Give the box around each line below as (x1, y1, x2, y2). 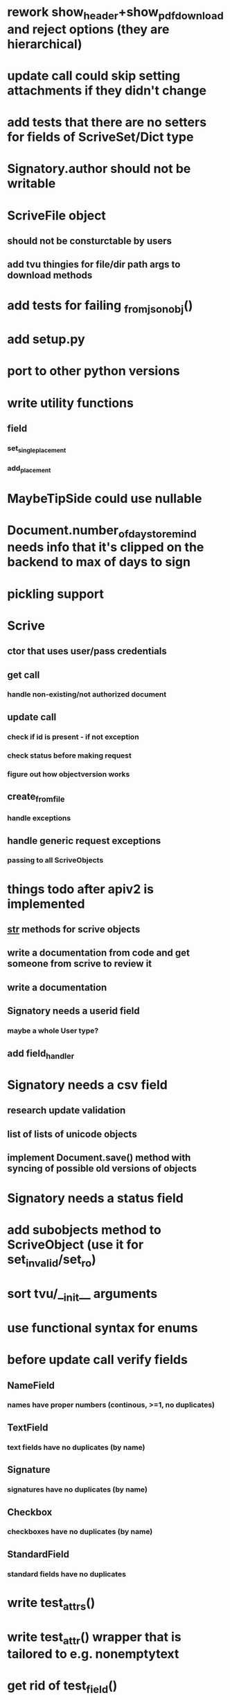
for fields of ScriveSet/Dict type (7, 129, 194, 145)
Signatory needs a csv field (7, 1077, 168, 1092)
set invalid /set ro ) (7, 1251, 97, 1270)
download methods (7, 269, 93, 281)
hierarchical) (7, 36, 82, 52)
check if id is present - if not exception (7, 732, 140, 742)
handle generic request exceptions (7, 835, 161, 847)
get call (7, 669, 40, 681)
